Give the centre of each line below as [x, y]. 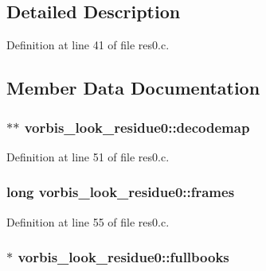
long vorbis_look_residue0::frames [121, 192]
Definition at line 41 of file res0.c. [88, 45]
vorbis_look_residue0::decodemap [137, 127]
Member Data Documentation [133, 88]
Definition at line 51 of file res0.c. [88, 156]
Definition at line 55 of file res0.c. [88, 221]
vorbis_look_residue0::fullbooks [123, 257]
